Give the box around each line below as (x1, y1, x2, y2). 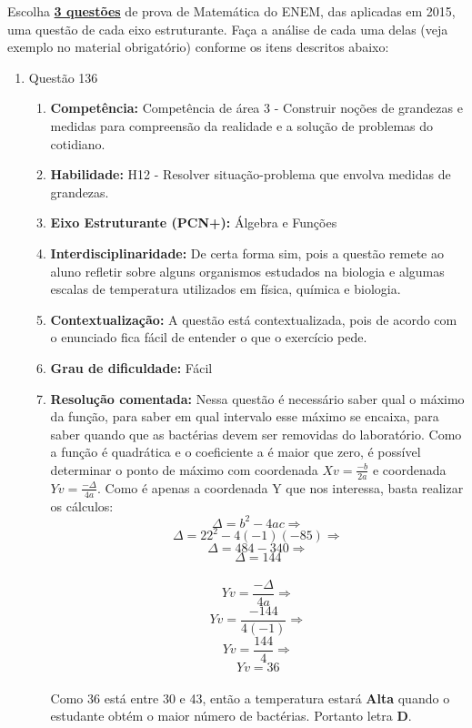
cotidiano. (50, 134, 105, 153)
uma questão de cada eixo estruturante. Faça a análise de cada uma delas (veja (7, 19, 448, 38)
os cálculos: (50, 496, 114, 515)
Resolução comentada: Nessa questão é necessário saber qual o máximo (50, 389, 465, 408)
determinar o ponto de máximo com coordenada (50, 460, 318, 479)
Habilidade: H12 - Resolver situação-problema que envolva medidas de (50, 165, 451, 184)
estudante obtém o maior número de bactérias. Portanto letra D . (50, 706, 412, 725)
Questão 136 (28, 67, 98, 86)
